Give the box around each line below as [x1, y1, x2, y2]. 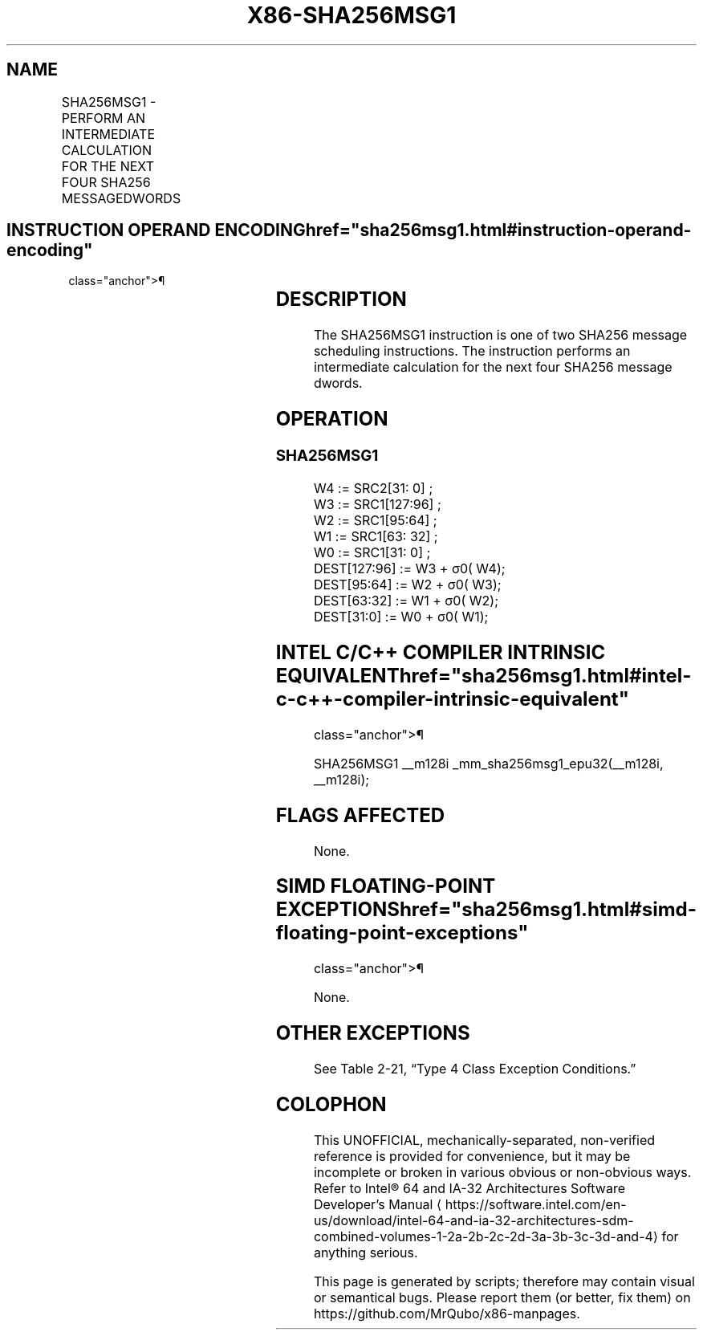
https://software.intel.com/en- [445, 1195, 627, 1212]
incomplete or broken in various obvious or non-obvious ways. [313, 1163, 692, 1180]
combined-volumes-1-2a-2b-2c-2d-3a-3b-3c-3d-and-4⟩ [313, 1228, 659, 1244]
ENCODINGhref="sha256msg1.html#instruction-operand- [214, 220, 692, 241]
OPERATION [275, 407, 388, 431]
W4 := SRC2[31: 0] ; [313, 479, 433, 496]
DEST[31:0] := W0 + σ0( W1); [313, 608, 489, 625]
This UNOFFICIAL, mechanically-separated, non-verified [313, 1131, 656, 1148]
